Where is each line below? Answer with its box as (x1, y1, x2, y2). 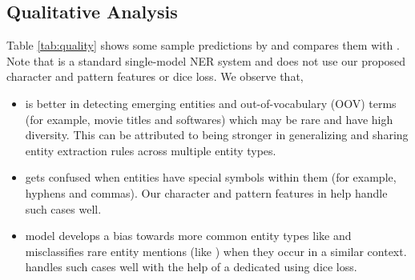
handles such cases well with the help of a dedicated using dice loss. (25, 258, 357, 275)
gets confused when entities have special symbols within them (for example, (25, 169, 397, 186)
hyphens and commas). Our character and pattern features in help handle (25, 184, 388, 201)
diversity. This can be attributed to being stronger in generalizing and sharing (25, 126, 409, 143)
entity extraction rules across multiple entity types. (25, 142, 276, 158)
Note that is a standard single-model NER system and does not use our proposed (6, 52, 406, 69)
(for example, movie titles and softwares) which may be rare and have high (25, 110, 393, 127)
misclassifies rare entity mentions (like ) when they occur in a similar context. (25, 242, 407, 259)
